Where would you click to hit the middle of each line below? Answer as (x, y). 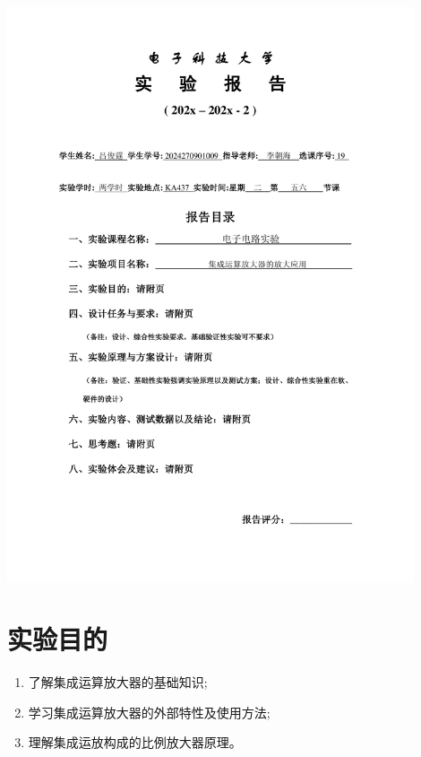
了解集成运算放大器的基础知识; (118, 682)
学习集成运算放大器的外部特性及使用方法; (149, 712)
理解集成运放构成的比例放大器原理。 (135, 742)
